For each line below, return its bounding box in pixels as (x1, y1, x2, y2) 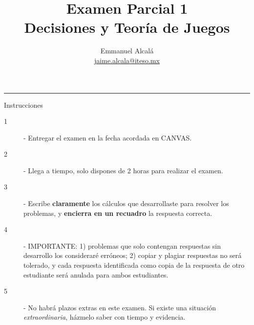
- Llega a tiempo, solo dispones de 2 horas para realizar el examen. (23, 165, 223, 175)
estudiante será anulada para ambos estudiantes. (23, 269, 169, 279)
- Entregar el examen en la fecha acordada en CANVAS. (23, 132, 192, 142)
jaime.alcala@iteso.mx (94, 55, 160, 65)
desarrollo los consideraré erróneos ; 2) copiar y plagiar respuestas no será (23, 250, 242, 260)
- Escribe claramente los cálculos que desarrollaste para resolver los (23, 198, 229, 209)
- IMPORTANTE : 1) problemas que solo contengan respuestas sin (23, 240, 221, 251)
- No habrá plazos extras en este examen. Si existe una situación (23, 302, 216, 312)
